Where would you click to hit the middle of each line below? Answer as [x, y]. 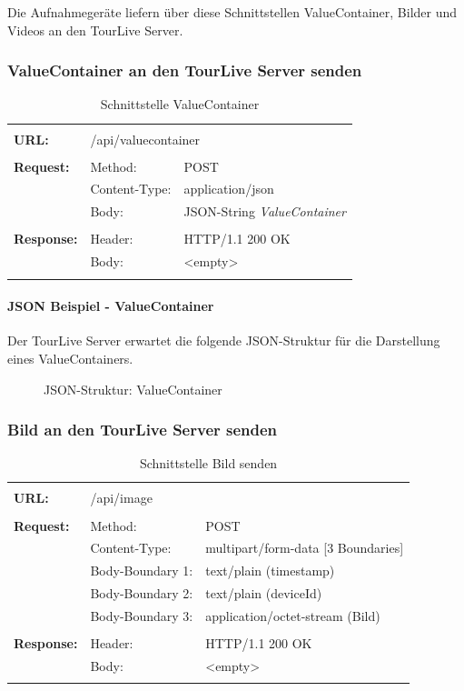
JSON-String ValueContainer [265, 211]
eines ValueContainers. [70, 358]
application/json [229, 189]
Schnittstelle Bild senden [208, 463]
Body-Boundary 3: [142, 615]
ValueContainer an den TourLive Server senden [185, 70]
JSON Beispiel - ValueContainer [111, 306]
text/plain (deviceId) [264, 593]
